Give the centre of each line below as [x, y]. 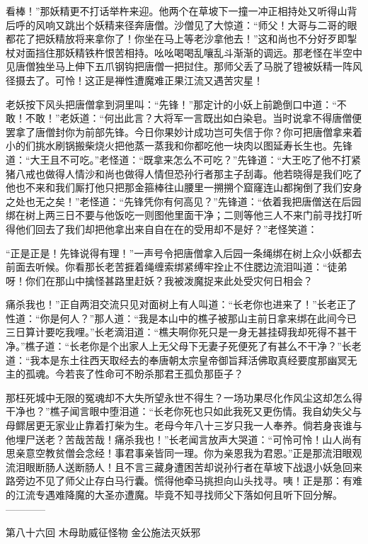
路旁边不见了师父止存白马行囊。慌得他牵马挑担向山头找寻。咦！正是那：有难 [184, 481]
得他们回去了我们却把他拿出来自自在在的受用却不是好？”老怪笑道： [162, 228]
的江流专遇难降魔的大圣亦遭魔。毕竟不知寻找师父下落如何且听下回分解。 [174, 494]
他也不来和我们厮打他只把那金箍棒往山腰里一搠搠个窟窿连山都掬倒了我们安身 [184, 187]
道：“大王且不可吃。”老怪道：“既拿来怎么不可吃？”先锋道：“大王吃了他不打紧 [184, 159]
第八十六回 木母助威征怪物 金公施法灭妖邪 [103, 532]
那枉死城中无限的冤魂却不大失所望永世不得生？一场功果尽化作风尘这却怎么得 [184, 397]
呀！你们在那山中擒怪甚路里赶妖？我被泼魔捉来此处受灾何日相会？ [159, 280]
